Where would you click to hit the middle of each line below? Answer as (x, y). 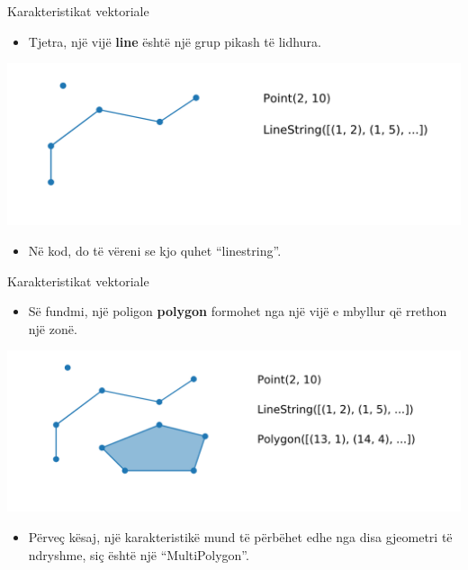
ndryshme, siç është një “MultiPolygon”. (139, 554)
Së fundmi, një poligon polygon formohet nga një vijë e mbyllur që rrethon (238, 311)
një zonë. (53, 328)
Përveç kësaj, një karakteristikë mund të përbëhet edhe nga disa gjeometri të (240, 537)
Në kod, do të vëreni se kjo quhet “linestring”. (155, 250)
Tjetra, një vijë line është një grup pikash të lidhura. (175, 41)
